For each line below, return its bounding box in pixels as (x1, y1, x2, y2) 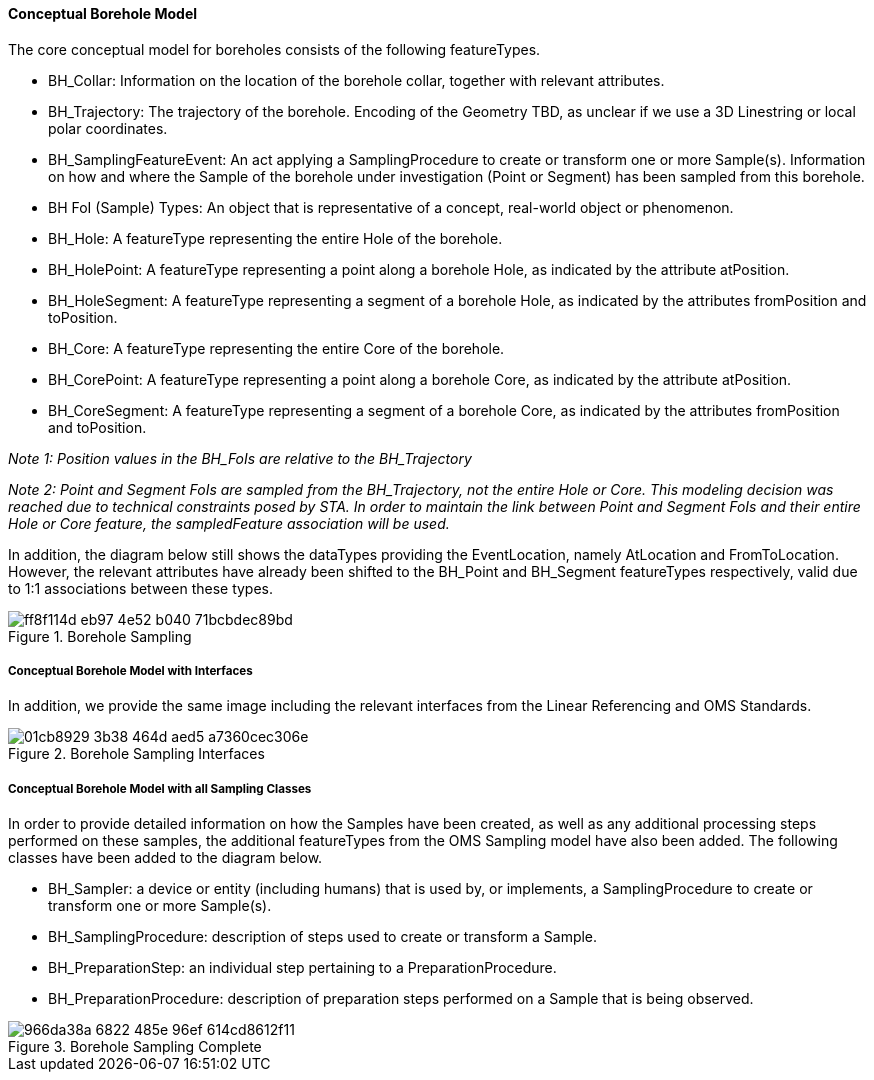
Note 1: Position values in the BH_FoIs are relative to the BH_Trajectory (8, 449, 472, 467)
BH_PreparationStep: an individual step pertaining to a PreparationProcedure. (48, 959, 557, 977)
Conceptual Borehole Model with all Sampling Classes (8, 781, 312, 796)
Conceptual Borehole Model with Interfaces (8, 664, 253, 678)
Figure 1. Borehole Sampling (8, 627, 192, 645)
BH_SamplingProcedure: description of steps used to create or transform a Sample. (48, 928, 598, 946)
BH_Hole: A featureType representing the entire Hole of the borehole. (48, 229, 503, 247)
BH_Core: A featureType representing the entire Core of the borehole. (48, 339, 505, 357)
